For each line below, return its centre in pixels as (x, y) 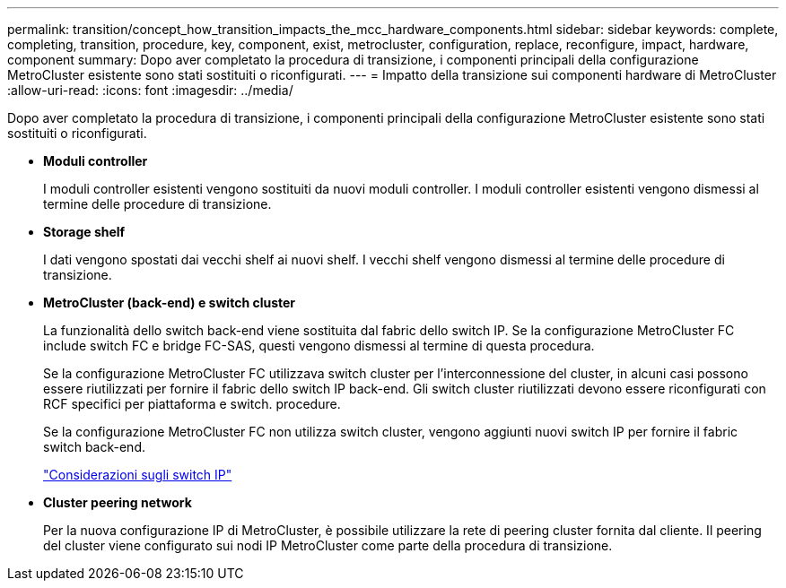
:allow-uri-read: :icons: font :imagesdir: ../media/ (150, 90)
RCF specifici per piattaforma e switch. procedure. (192, 404)
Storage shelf (84, 232)
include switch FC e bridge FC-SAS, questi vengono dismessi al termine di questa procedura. (319, 346)
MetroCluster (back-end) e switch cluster (170, 303)
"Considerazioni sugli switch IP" (138, 475)
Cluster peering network (118, 502)
